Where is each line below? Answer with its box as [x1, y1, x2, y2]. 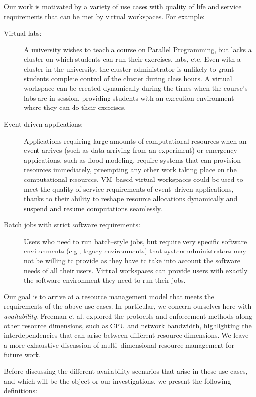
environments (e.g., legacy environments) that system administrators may [24, 246, 246, 256]
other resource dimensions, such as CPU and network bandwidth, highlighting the [4, 320, 252, 330]
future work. [4, 349, 41, 360]
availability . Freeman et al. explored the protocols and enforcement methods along [4, 311, 253, 321]
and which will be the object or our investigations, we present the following [4, 375, 231, 386]
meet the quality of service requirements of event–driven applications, [24, 183, 234, 194]
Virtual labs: [4, 28, 42, 38]
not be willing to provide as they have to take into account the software [24, 255, 240, 266]
